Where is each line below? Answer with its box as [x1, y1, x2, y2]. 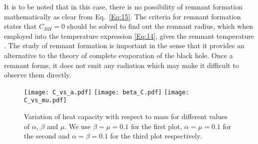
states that [4, 21, 37, 31]
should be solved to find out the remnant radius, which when [67, 21, 254, 31]
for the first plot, [130, 121, 182, 131]
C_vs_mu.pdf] [24, 97, 67, 104]
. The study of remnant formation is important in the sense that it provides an [4, 40, 245, 51]
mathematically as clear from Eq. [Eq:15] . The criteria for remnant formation [4, 11, 241, 21]
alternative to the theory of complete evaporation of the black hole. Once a [4, 50, 233, 60]
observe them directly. [4, 70, 71, 80]
